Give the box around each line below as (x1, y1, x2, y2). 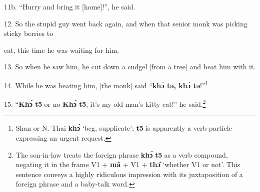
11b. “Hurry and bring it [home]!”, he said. (4, 1, 135, 11)
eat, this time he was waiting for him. (4, 44, 119, 55)
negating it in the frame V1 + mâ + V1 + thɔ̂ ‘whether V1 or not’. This (15, 159, 240, 170)
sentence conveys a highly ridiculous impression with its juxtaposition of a (15, 169, 243, 179)
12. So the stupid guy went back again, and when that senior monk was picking (4, 18, 247, 28)
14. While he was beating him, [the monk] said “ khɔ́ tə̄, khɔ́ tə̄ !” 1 (4, 78, 208, 90)
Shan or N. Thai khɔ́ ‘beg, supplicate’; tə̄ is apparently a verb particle (15, 123, 232, 133)
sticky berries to (4, 28, 53, 38)
